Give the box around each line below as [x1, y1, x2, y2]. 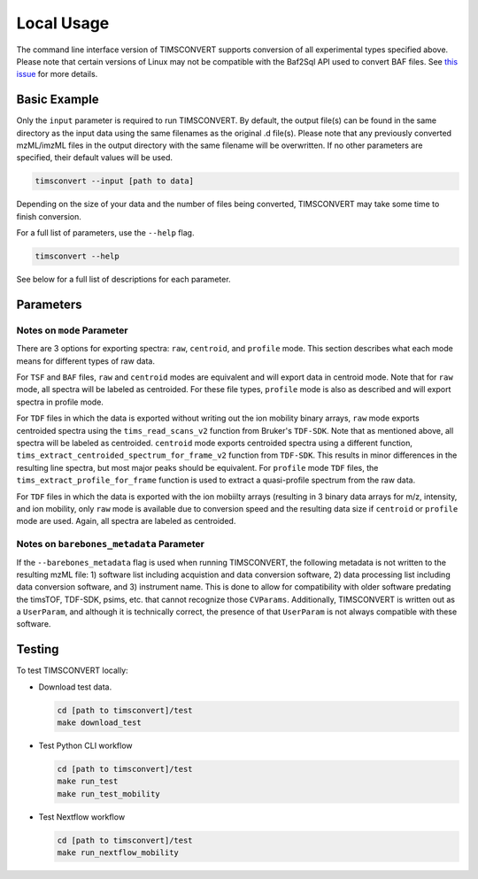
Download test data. [38, 682, 112, 692]
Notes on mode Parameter [16, 324, 128, 336]
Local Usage [16, 13, 110, 33]
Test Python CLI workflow [38, 740, 133, 752]
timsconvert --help [35, 251, 119, 261]
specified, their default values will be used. [16, 152, 173, 163]
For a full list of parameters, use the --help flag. [16, 227, 195, 238]
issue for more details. [16, 69, 98, 80]
